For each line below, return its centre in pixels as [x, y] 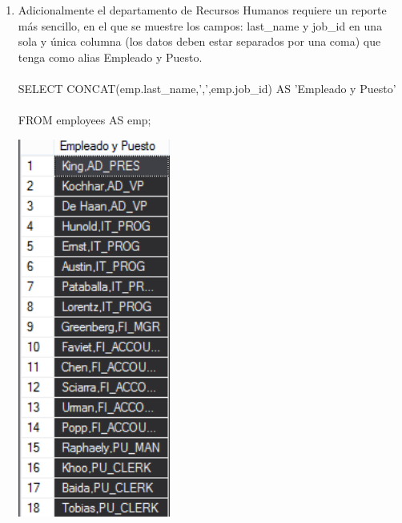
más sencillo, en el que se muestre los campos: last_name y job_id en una [200, 25]
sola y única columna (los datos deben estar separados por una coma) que [199, 41]
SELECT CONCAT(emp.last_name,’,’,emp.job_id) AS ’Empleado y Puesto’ [207, 88]
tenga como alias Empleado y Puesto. [110, 57]
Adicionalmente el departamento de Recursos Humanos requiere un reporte [202, 10]
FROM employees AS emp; [84, 120]
